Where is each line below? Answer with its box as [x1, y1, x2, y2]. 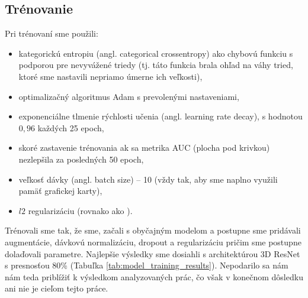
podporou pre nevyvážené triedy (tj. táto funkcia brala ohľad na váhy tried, [18, 59, 293, 71]
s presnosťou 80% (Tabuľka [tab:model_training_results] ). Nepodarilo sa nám [5, 259, 288, 271]
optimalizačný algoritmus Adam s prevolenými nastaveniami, [18, 90, 239, 102]
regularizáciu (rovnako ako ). [28, 204, 133, 216]
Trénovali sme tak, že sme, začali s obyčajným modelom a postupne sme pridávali [5, 224, 301, 237]
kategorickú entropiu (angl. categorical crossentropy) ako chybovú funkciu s [18, 47, 293, 59]
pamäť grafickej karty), [18, 184, 102, 197]
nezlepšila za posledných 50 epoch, [18, 153, 144, 165]
